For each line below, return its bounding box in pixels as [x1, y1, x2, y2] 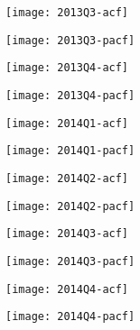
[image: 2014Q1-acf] [5, 116, 129, 130]
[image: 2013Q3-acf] [5, 6, 129, 19]
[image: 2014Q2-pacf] [5, 199, 135, 213]
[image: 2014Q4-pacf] [5, 310, 135, 324]
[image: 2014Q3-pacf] [5, 254, 135, 268]
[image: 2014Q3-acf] [5, 227, 129, 241]
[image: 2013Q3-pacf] [5, 33, 135, 47]
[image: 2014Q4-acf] [5, 282, 129, 296]
